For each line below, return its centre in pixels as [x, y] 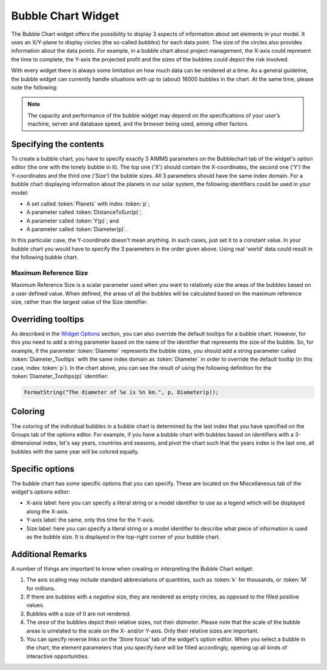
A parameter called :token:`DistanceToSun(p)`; [84, 212]
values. [35, 605]
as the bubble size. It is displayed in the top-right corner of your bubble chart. [123, 537]
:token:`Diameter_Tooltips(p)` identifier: [60, 377]
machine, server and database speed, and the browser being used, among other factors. [138, 124]
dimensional [26, 443]
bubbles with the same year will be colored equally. [75, 451]
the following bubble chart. [45, 257]
